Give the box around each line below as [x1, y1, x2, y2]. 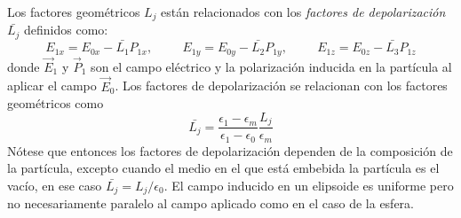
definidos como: [24, 20, 108, 39]
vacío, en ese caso [7, 175, 102, 194]
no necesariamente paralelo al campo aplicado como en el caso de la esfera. [7, 194, 414, 213]
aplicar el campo [7, 76, 97, 95]
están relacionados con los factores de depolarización [161, 3, 446, 20]
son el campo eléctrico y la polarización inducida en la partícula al [91, 57, 452, 75]
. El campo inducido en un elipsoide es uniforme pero [163, 175, 454, 194]
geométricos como [7, 94, 104, 113]
